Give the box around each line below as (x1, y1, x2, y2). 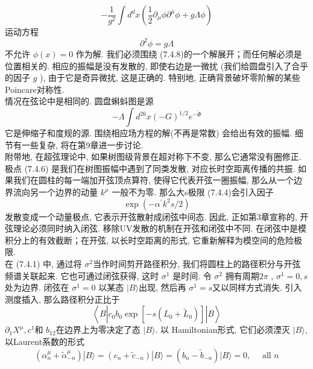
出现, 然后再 (138, 281, 186, 294)
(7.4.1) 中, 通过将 (16, 257, 82, 270)
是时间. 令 (172, 269, 212, 282)
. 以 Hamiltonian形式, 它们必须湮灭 (155, 323, 290, 336)
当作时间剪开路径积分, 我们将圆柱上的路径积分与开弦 (92, 257, 301, 270)
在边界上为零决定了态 (55, 323, 141, 336)
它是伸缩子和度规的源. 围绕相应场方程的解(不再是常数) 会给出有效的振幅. (5, 127, 292, 139)
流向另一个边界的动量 (13, 186, 98, 198)
